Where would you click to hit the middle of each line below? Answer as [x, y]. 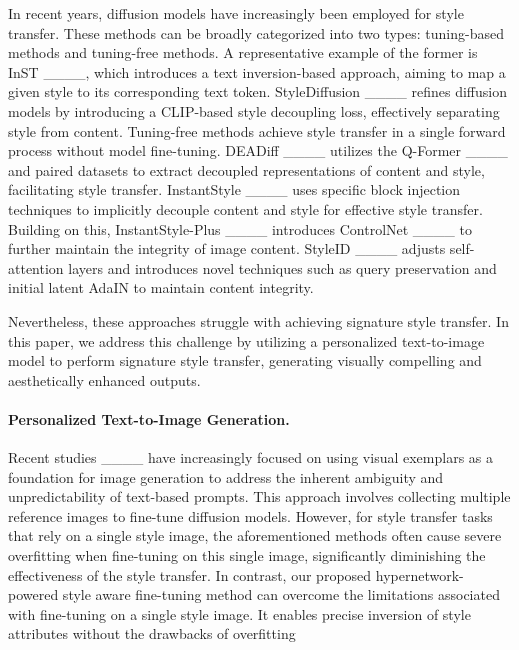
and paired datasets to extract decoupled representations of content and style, [246, 169]
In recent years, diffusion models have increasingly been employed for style [236, 13]
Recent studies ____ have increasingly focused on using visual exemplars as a [251, 457]
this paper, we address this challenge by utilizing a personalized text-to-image [246, 340]
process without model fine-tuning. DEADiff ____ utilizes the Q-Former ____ [258, 150]
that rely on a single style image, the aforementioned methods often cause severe [255, 535]
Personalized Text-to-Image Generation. [149, 418]
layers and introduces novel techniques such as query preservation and [282, 267]
